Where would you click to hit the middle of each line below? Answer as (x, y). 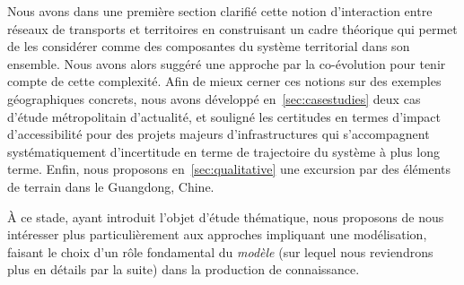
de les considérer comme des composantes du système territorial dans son (209, 46)
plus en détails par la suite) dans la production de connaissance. (184, 269)
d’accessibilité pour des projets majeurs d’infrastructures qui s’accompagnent (219, 134)
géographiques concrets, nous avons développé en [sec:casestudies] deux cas (214, 98)
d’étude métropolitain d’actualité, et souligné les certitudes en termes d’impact (224, 116)
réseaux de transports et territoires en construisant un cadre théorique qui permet (232, 28)
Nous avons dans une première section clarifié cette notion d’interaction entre (220, 11)
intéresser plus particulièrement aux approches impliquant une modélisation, (217, 234)
